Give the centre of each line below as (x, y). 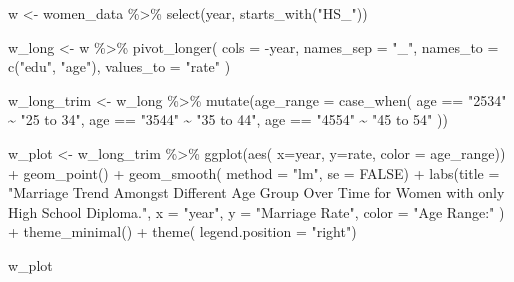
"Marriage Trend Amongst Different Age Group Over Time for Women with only (256, 192)
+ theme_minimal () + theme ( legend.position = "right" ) (182, 231)
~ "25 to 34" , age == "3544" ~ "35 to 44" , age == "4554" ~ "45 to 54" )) (228, 119)
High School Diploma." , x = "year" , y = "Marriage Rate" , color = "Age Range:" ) (256, 211)
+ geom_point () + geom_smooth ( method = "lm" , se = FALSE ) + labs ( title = (254, 172)
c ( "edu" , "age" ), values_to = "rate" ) (119, 66)
